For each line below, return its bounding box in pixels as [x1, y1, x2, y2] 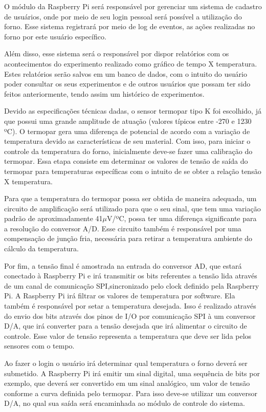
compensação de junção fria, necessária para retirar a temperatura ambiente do [4, 233, 253, 244]
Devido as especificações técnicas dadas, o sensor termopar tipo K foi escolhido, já [4, 105, 261, 116]
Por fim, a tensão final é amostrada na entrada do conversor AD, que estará [4, 260, 242, 271]
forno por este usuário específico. [4, 31, 106, 41]
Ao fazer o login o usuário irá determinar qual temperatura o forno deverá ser [4, 358, 248, 368]
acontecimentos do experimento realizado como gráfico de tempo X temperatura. [4, 58, 257, 69]
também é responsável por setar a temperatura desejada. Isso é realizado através [4, 300, 256, 311]
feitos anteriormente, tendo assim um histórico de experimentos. [4, 88, 205, 99]
